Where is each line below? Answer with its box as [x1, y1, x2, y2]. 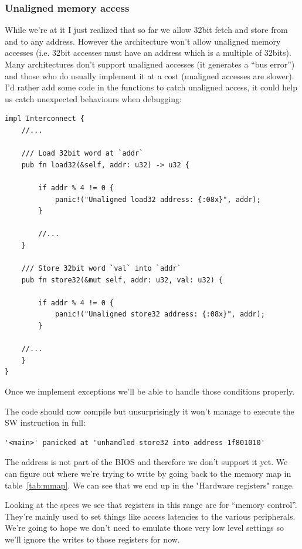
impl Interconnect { [5, 114, 85, 123]
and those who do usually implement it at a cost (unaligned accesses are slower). [5, 69, 294, 82]
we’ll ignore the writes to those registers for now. [5, 533, 180, 545]
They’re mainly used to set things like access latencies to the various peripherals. [5, 510, 296, 522]
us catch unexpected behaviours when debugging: [5, 92, 182, 105]
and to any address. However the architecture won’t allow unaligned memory [5, 35, 281, 47]
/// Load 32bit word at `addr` [21, 149, 144, 158]
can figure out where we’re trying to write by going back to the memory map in [5, 467, 291, 479]
